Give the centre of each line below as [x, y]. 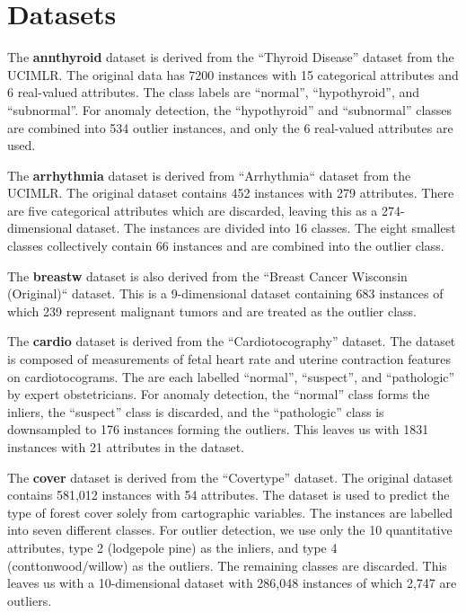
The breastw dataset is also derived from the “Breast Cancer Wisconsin [207, 275]
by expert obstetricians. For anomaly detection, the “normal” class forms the [219, 394]
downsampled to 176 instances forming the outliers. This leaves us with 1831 [218, 429]
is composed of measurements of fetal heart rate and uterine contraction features [229, 359]
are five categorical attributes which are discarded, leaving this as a [193, 210]
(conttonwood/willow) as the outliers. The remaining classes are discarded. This [227, 565]
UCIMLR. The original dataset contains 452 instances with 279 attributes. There [231, 193]
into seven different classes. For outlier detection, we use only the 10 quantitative [230, 530]
